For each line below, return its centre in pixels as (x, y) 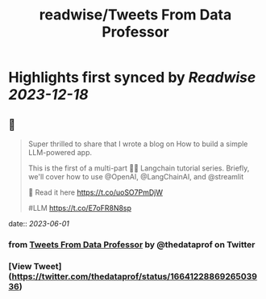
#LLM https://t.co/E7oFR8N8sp (79, 208)
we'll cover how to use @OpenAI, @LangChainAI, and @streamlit (136, 177)
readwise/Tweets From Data (135, 15)
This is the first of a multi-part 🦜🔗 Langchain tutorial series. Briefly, (139, 168)
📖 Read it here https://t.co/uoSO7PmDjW (96, 192)
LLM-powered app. (60, 152)
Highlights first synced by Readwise (132, 78)
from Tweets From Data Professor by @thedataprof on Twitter (132, 244)
